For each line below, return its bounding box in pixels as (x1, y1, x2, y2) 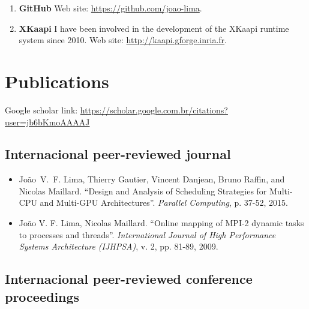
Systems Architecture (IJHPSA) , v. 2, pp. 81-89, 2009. (19, 240, 218, 253)
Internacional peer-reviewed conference (5, 269, 253, 288)
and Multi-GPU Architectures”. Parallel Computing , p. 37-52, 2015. (40, 196, 288, 209)
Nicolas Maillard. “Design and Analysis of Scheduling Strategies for (19, 184, 267, 197)
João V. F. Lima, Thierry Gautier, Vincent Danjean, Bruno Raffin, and (19, 173, 285, 185)
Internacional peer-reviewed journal (5, 145, 231, 163)
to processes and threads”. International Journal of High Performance (19, 228, 276, 241)
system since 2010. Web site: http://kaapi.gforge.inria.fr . (19, 34, 227, 46)
